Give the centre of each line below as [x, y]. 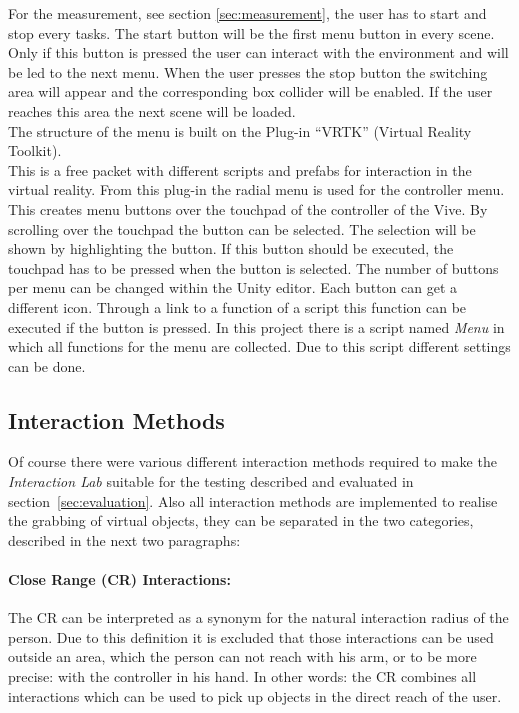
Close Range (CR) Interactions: [119, 579]
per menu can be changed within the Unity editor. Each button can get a [233, 287]
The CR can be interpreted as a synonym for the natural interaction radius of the [258, 617]
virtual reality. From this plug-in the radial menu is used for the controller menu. [256, 189]
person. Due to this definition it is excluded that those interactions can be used [251, 636]
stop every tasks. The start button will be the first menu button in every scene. [251, 32]
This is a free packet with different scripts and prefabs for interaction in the [240, 169]
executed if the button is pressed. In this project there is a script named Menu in [256, 326]
